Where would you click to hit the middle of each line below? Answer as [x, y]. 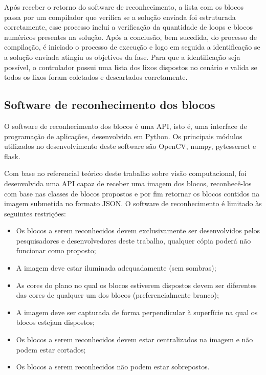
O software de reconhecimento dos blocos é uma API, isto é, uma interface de [126, 126]
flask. [12, 156]
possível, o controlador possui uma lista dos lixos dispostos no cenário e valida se [131, 67]
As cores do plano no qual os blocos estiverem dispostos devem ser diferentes [136, 285]
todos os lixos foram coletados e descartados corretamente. [96, 77]
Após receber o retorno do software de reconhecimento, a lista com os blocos [124, 7]
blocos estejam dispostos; [55, 322]
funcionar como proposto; [56, 250]
